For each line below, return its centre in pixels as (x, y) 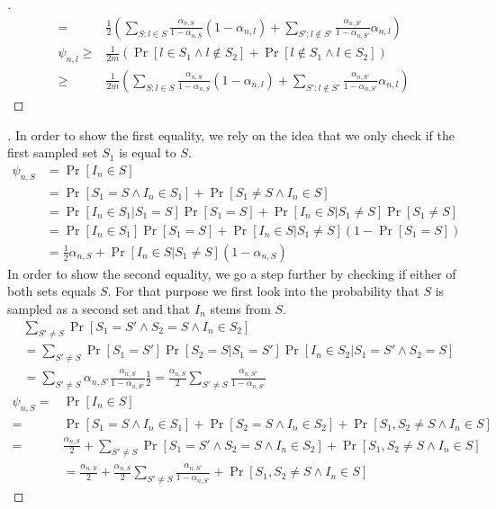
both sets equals (52, 291)
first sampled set (53, 152)
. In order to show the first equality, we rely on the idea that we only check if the (231, 134)
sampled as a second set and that (99, 308)
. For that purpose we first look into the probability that (263, 291)
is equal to (148, 152)
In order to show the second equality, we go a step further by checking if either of (232, 273)
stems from (240, 308)
